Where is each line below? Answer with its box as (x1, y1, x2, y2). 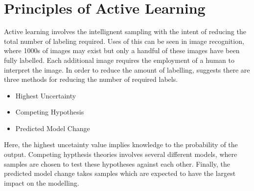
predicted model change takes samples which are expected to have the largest (4, 168, 236, 178)
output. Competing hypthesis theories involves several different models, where (4, 149, 237, 159)
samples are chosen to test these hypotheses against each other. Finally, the (4, 158, 231, 169)
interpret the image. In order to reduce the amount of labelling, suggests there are (4, 64, 250, 75)
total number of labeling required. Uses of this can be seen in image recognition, (4, 36, 244, 46)
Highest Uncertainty (15, 90, 76, 100)
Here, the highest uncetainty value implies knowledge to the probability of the (4, 139, 238, 150)
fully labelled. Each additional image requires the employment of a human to (4, 55, 234, 65)
